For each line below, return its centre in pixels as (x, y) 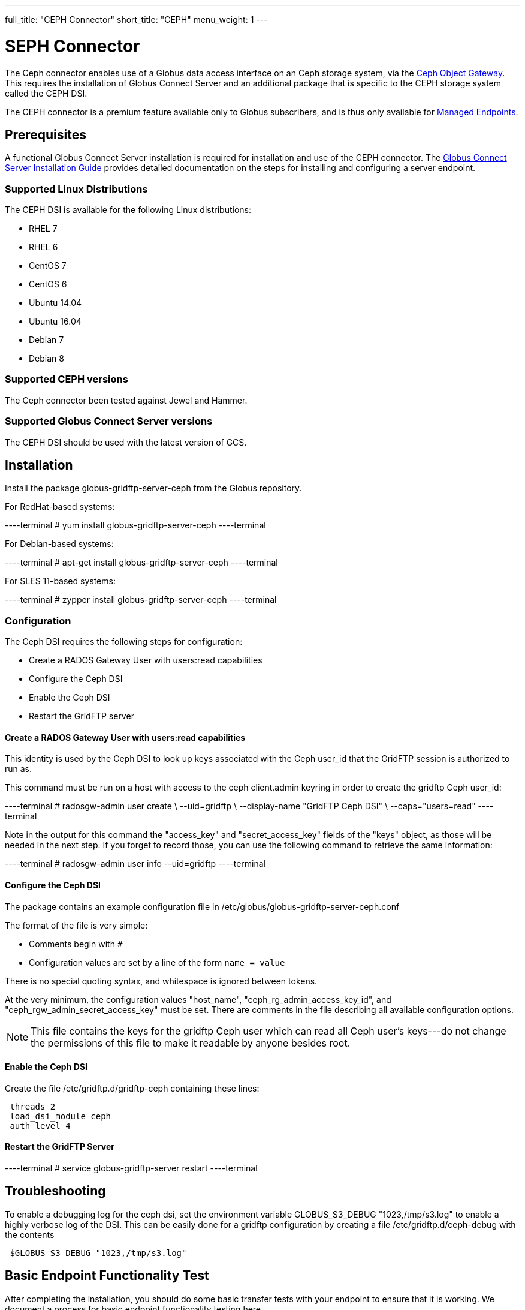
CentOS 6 (48, 284)
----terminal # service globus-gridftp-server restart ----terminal (131, 1168)
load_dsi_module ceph (61, 1116)
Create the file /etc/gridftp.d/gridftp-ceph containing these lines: (132, 1088)
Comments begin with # (76, 944)
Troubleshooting (55, 1191)
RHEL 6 (43, 247)
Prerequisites (46, 134)
